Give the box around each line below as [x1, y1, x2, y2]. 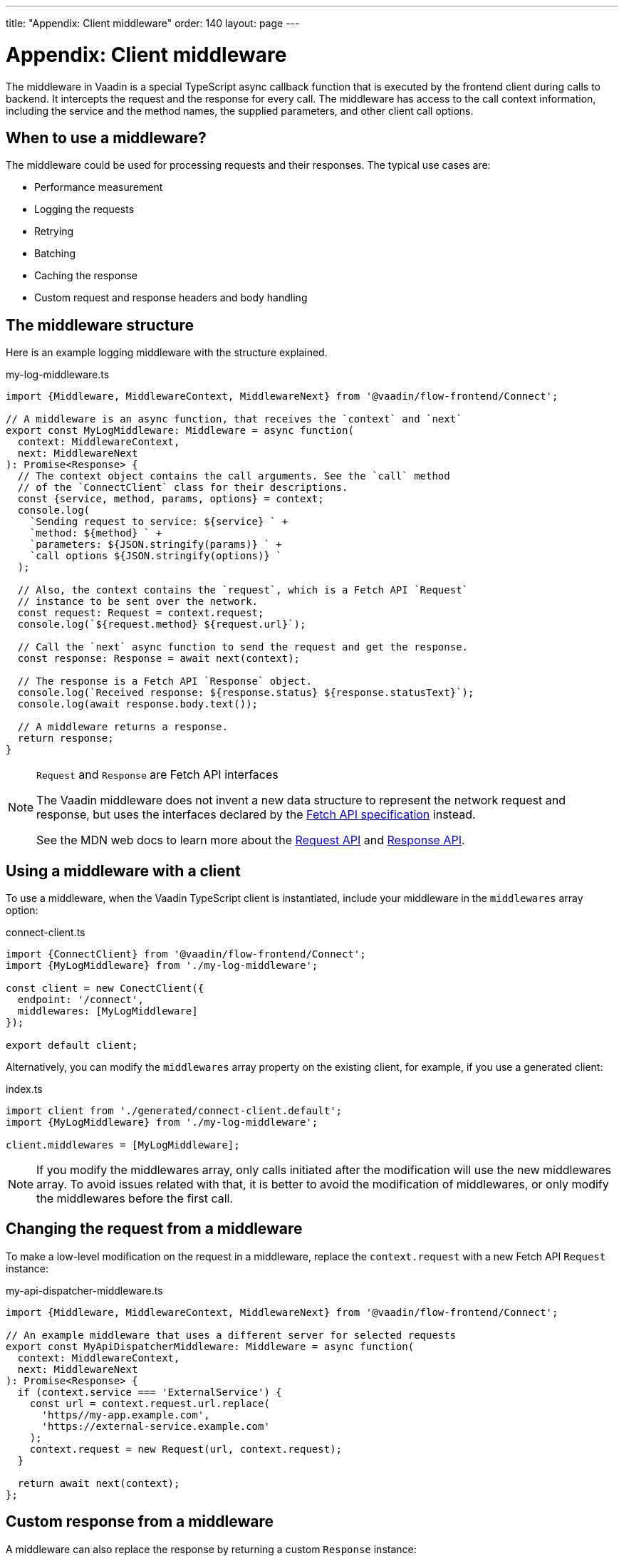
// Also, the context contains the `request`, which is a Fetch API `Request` [17, 584, 469, 596]
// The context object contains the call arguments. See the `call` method [17, 470, 450, 482]
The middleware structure [6, 316, 194, 334]
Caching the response [34, 269, 137, 282]
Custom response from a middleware [6, 1513, 274, 1531]
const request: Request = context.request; [17, 607, 264, 619]
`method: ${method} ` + [29, 527, 162, 539]
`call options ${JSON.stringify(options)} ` [29, 550, 282, 562]
